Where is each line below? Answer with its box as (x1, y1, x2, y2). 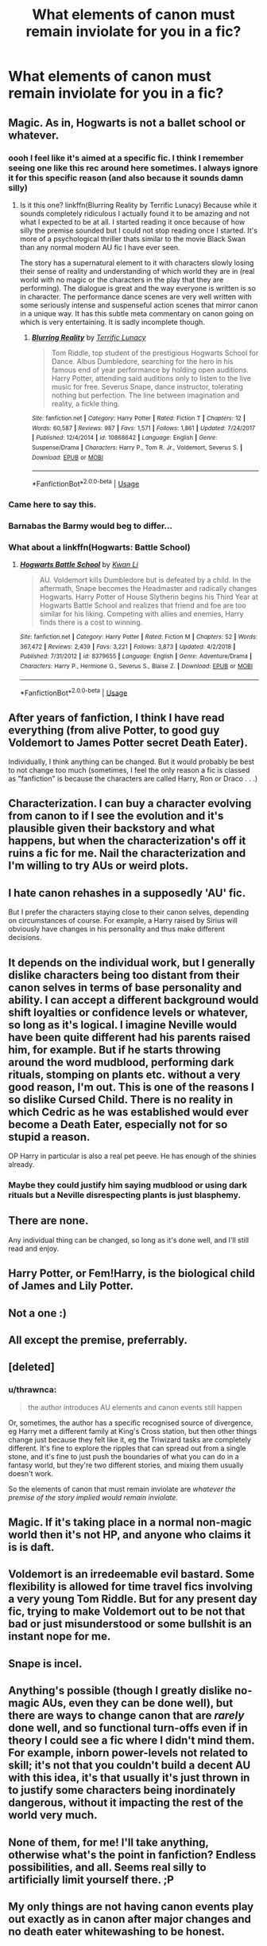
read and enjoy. (8, 1243, 60, 1253)
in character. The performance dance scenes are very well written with (19, 292, 253, 301)
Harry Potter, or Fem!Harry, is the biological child (8, 1267, 256, 1280)
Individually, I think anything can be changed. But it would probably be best (8, 757, 254, 766)
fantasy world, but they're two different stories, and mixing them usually (8, 1460, 244, 1470)
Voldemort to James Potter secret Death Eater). (8, 735, 249, 750)
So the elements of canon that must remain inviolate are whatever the (8, 1484, 236, 1494)
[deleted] (8, 1361, 56, 1374)
